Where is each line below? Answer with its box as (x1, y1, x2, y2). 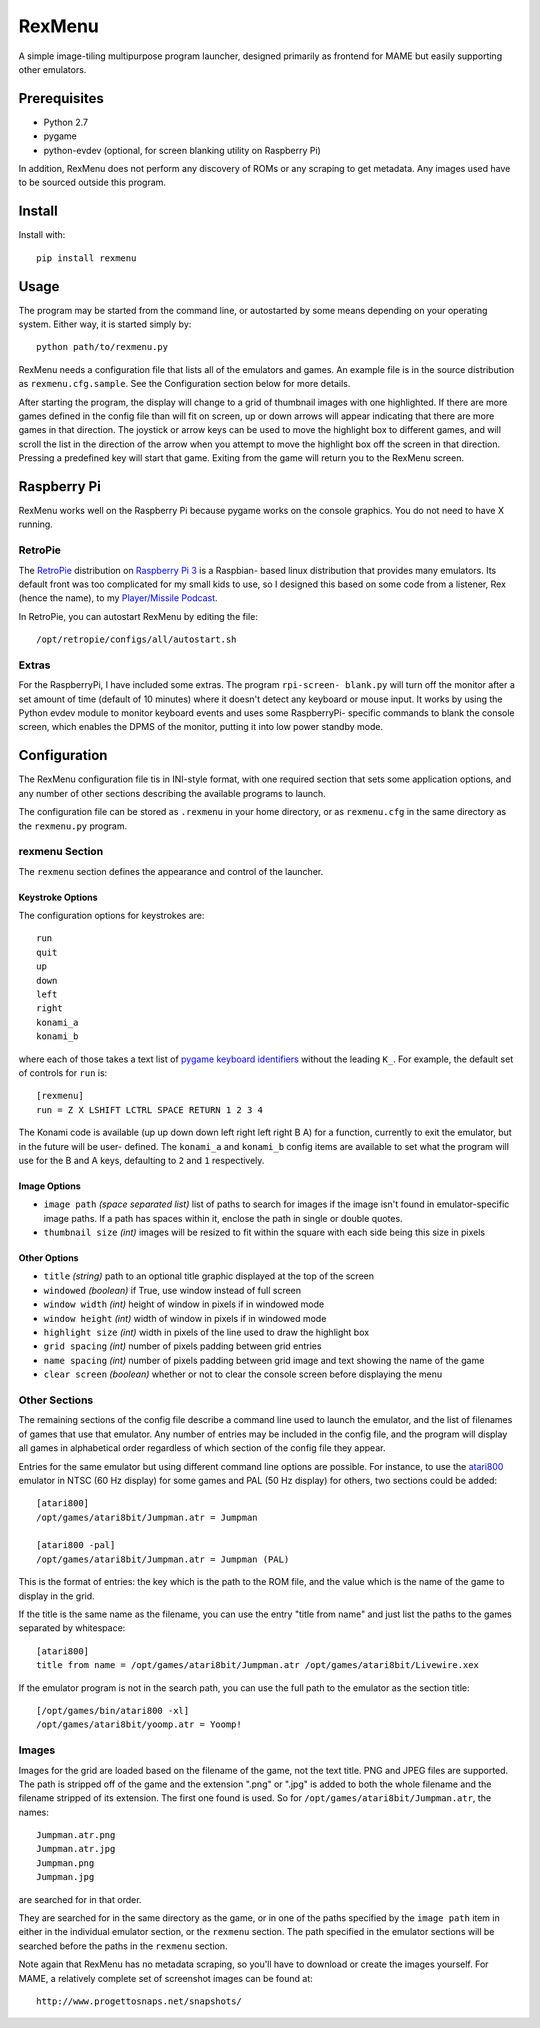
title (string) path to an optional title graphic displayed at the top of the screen (43, 1270, 375, 1282)
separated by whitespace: (18, 1622, 126, 1634)
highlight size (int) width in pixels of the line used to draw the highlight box (43, 1326, 370, 1339)
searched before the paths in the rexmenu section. (18, 1940, 229, 1952)
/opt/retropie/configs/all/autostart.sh (36, 634, 237, 645)
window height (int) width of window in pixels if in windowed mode (43, 1312, 327, 1324)
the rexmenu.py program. (18, 820, 128, 832)
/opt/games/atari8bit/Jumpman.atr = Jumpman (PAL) (36, 1553, 290, 1565)
